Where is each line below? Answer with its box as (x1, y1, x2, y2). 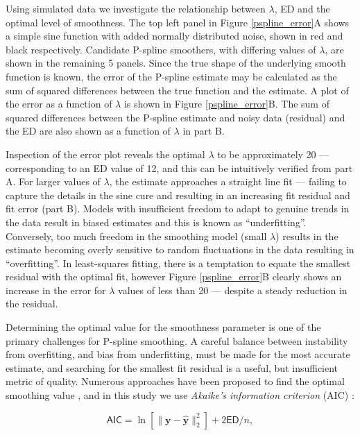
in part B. (182, 123, 225, 138)
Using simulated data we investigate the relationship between (6, 1, 266, 15)
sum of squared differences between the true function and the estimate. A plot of (6, 83, 349, 97)
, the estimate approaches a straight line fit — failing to (109, 174, 347, 189)
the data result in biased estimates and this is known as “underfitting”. (6, 214, 307, 229)
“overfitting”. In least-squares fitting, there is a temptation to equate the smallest (6, 255, 351, 270)
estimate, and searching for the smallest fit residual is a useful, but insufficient (6, 360, 338, 375)
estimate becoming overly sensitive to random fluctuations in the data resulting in (6, 242, 354, 257)
